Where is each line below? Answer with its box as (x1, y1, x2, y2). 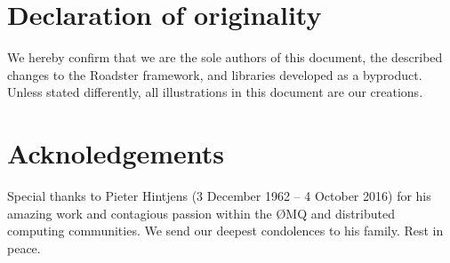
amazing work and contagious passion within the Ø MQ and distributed (7, 203, 396, 222)
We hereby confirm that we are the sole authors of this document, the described (7, 48, 443, 67)
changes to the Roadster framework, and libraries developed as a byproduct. (7, 65, 422, 84)
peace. (7, 238, 41, 257)
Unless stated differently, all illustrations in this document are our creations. (7, 83, 423, 101)
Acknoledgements (7, 135, 225, 171)
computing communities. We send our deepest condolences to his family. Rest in (7, 221, 444, 240)
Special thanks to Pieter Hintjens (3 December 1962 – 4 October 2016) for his (7, 187, 431, 205)
